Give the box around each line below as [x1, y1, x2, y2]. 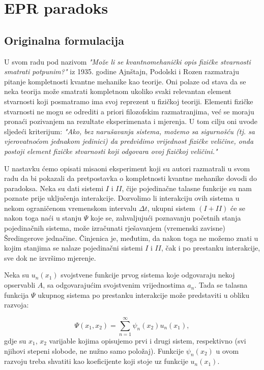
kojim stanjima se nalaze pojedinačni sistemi [4, 242, 143, 253]
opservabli [4, 280, 36, 290]
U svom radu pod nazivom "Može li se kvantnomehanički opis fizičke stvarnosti [4, 56, 251, 67]
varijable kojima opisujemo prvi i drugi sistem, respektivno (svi [49, 335, 246, 346]
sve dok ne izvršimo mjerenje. [4, 252, 96, 263]
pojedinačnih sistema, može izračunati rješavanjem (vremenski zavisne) [4, 223, 225, 233]
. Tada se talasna [194, 280, 248, 290]
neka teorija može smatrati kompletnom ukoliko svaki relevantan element [4, 86, 232, 97]
